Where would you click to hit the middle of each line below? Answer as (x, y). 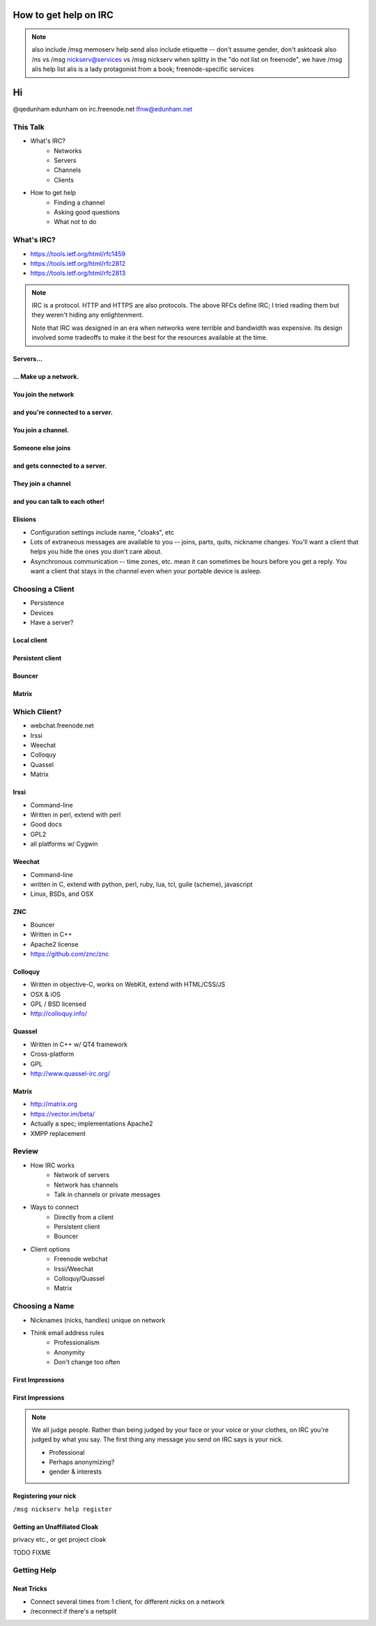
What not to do (75, 222)
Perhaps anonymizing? (82, 1462)
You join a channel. (41, 430)
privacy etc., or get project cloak (60, 1540)
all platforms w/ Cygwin (64, 844)
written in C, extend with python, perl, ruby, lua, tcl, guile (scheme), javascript (142, 884)
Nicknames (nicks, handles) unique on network (98, 1320)
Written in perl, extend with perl (76, 814)
